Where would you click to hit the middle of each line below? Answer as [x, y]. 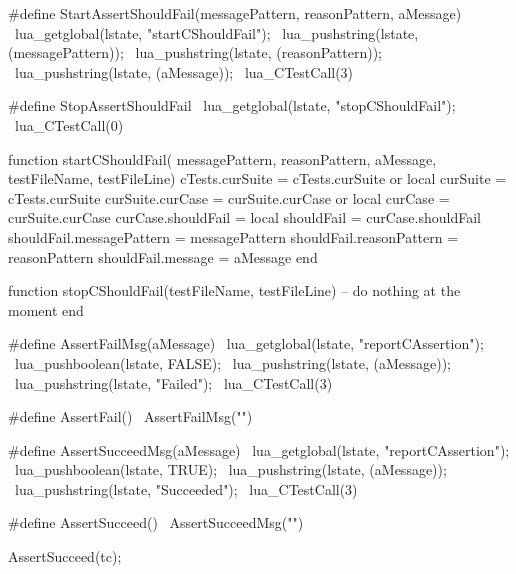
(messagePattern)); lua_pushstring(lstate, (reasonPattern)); [195, 52]
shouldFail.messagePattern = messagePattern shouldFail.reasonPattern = [233, 236]
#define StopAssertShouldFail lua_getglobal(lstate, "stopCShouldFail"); [232, 105]
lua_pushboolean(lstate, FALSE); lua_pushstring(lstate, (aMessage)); [233, 362]
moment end [46, 309]
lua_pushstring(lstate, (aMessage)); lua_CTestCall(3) [184, 71]
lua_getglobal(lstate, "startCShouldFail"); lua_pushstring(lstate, [216, 32]
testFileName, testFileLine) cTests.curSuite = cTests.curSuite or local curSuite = [257, 178]
